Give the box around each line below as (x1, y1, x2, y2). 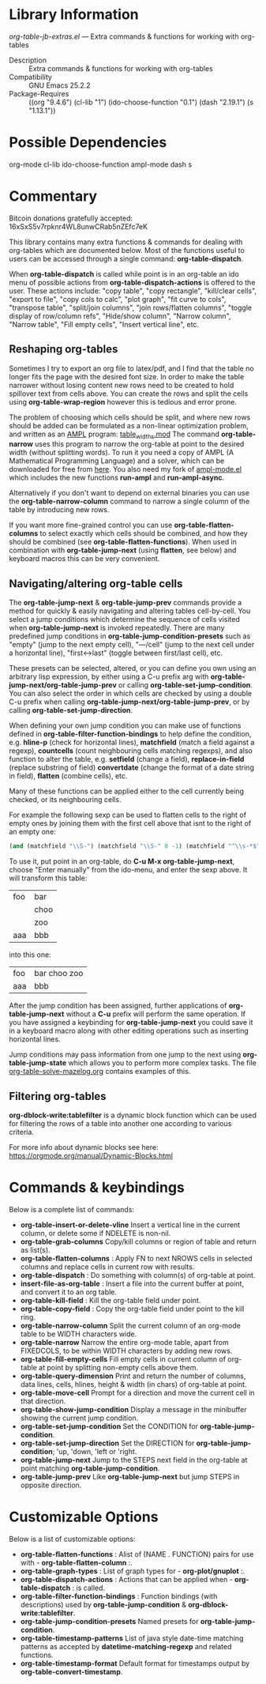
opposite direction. (20, 1480, 82, 1490)
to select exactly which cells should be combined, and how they (39, 529, 248, 538)
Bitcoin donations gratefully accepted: (9, 213, 133, 223)
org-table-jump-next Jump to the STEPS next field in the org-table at (20, 1455, 248, 1464)
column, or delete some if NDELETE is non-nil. (20, 1228, 171, 1238)
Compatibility (9, 72, 52, 81)
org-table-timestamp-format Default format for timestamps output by (20, 1658, 250, 1668)
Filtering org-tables (9, 1089, 107, 1103)
